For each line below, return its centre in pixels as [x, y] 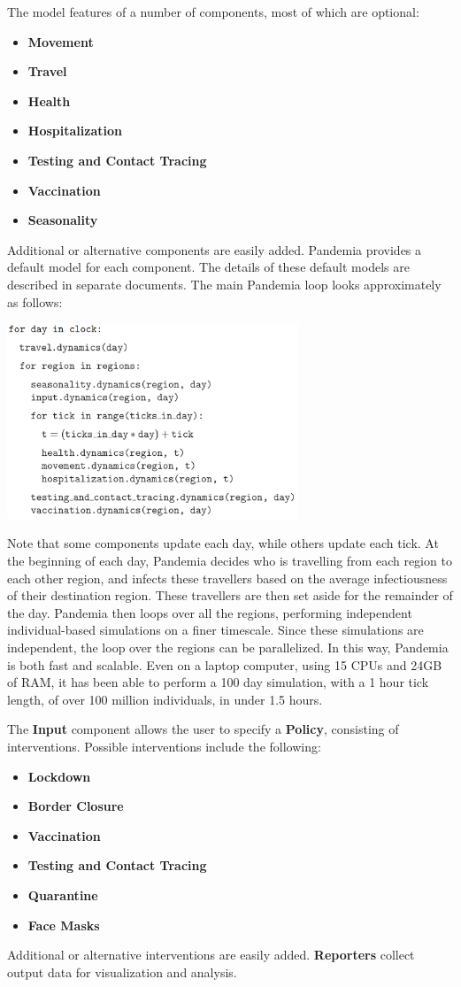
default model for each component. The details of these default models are [208, 267]
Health [49, 100]
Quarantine [63, 894]
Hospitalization [75, 131]
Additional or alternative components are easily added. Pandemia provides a [215, 249]
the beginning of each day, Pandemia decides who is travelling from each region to [230, 561]
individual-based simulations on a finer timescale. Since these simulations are [215, 630]
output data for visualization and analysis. [122, 972]
